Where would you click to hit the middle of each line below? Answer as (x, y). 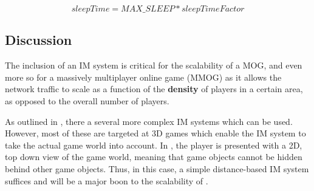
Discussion (39, 40)
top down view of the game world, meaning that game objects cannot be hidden (154, 157)
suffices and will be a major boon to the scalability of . (107, 180)
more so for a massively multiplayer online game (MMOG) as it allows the (143, 77)
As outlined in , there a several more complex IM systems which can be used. (149, 121)
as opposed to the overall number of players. (87, 100)
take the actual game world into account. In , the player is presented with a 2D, (154, 145)
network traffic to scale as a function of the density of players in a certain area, (154, 89)
